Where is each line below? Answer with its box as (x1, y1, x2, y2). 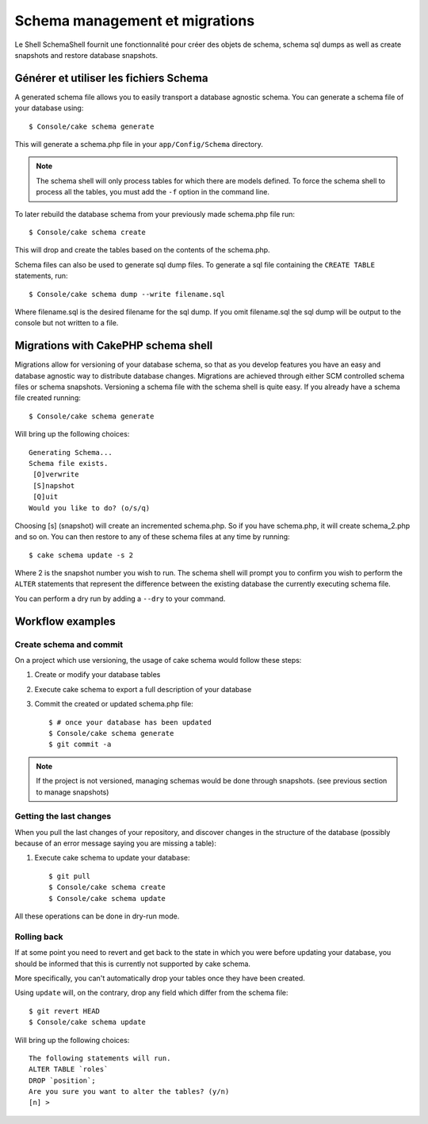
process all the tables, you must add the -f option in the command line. (36, 187, 269, 197)
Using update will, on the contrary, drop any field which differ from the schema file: (14, 988, 289, 998)
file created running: (14, 393, 81, 402)
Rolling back (14, 931, 63, 942)
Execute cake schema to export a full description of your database (34, 684, 252, 694)
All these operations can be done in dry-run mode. (14, 911, 180, 921)
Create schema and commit (14, 639, 124, 650)
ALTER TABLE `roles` (29, 1064, 109, 1074)
